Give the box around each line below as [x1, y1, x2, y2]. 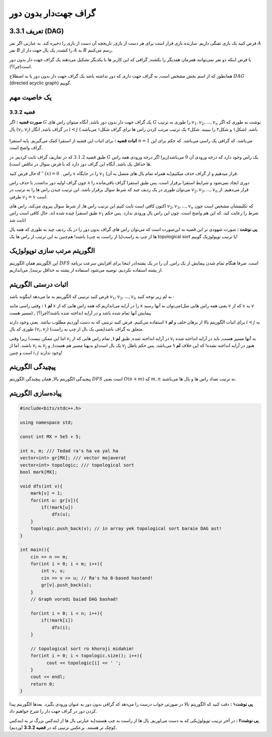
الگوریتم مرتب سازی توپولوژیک [9, 246, 95, 255]
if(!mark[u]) [41, 504, 74, 510]
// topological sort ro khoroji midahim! [30, 646, 134, 651]
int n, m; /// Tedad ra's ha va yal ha [20, 448, 118, 454]
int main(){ [20, 547, 50, 553]
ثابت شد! [9, 217, 26, 223]
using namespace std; [20, 419, 74, 426]
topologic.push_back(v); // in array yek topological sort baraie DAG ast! [30, 525, 222, 532]
